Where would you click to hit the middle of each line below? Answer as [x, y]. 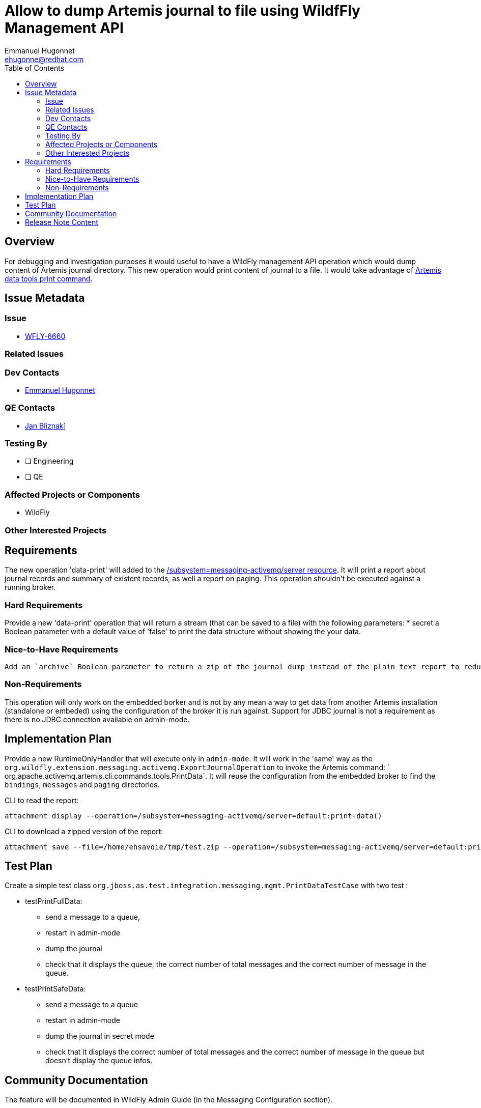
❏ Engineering [49, 461]
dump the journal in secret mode [100, 1036]
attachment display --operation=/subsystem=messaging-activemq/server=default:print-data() [193, 816]
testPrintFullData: [54, 901]
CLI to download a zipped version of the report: [84, 831]
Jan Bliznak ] [46, 425]
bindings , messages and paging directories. [82, 784]
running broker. [30, 587]
